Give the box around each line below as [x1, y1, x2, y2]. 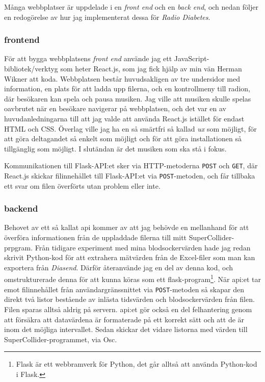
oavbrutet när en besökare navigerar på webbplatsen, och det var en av [4, 103, 226, 114]
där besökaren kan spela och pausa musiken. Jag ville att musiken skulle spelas [4, 93, 251, 104]
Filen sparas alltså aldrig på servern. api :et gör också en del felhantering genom [4, 303, 252, 314]
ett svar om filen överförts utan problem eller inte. [4, 180, 161, 191]
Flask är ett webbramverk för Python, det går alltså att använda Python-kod [16, 359, 257, 369]
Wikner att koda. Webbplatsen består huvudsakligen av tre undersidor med [4, 73, 240, 84]
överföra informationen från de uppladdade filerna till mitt [4, 232, 187, 243]
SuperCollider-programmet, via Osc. [4, 334, 117, 344]
